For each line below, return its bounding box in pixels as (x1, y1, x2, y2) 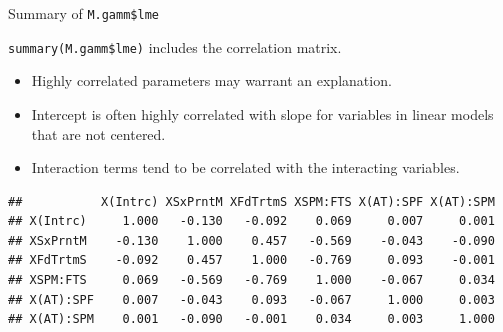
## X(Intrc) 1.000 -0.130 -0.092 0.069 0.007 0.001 (8, 214, 495, 229)
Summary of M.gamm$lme (8, 3, 159, 23)
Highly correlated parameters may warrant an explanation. (31, 70, 392, 91)
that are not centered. (31, 123, 166, 144)
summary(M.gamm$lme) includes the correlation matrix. (8, 36, 342, 57)
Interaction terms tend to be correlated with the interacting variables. (31, 157, 460, 178)
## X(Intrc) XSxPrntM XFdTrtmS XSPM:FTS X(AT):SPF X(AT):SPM (8, 194, 495, 209)
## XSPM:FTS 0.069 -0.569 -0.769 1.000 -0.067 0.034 (8, 273, 495, 288)
